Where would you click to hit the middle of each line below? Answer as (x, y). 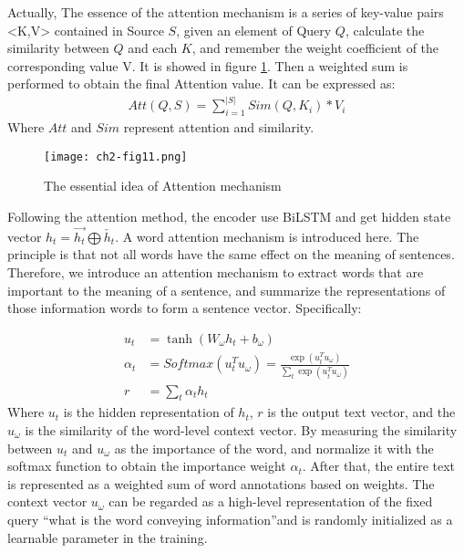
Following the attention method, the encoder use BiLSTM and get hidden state (229, 217)
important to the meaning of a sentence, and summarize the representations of (227, 290)
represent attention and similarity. (219, 127)
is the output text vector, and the (361, 412)
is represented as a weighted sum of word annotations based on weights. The (221, 483)
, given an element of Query (254, 30)
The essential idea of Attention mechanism (163, 186)
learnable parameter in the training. (108, 537)
